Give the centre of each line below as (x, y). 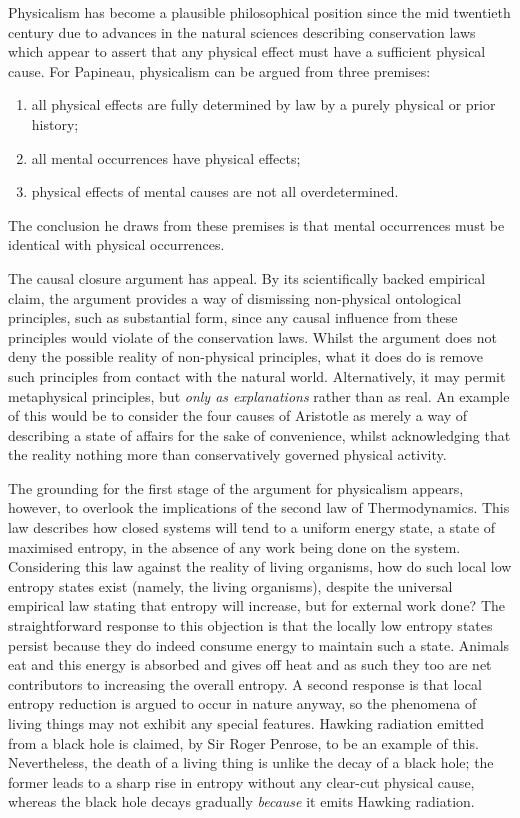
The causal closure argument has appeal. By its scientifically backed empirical (247, 277)
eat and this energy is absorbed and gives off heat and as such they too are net (250, 664)
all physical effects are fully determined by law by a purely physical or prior (263, 104)
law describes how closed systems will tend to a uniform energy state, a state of (252, 527)
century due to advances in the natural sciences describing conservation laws (242, 31)
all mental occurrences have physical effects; (166, 157)
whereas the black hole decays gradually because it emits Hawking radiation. (241, 801)
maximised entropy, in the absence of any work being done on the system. (234, 546)
